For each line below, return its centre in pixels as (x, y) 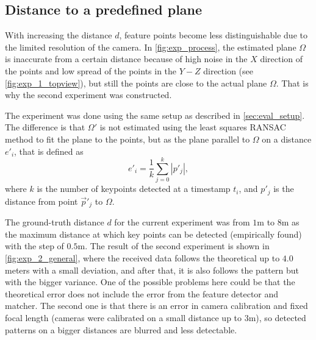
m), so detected (277, 317)
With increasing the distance (59, 35)
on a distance (287, 139)
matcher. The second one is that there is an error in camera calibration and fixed (156, 306)
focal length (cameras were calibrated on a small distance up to (124, 317)
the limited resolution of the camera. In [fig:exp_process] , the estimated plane (151, 47)
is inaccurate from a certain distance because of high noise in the (126, 59)
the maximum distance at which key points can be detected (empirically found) (153, 234)
